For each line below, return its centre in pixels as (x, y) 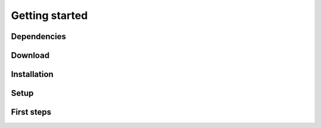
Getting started (49, 15)
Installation (32, 74)
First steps (31, 112)
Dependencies (39, 36)
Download (30, 55)
